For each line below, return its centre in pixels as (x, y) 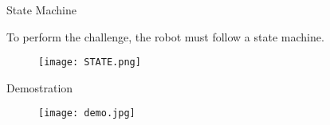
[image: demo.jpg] (87, 113)
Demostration (40, 87)
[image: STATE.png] (90, 62)
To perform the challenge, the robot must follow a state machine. (165, 36)
